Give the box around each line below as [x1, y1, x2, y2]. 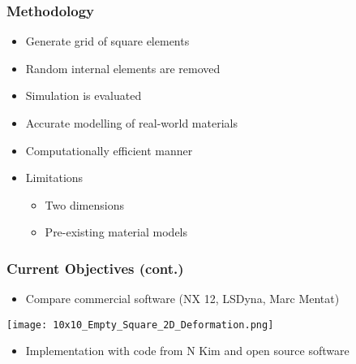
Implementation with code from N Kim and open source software [25, 342, 350, 359]
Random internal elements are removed [25, 59, 221, 76]
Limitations [25, 169, 84, 186]
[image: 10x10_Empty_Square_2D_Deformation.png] [6, 318, 274, 331]
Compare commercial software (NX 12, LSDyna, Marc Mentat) [25, 290, 340, 307]
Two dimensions [45, 196, 124, 213]
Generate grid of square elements [25, 32, 190, 50]
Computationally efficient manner [25, 141, 193, 158]
